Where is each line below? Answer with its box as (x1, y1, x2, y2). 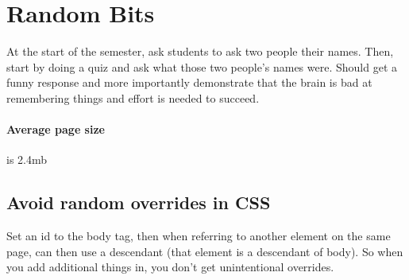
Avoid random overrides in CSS (6, 190, 271, 215)
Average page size (6, 121, 105, 138)
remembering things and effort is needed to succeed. (6, 89, 260, 106)
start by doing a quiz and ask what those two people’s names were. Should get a (6, 58, 397, 75)
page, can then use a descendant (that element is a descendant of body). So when (6, 243, 403, 259)
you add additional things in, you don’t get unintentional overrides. (6, 259, 334, 275)
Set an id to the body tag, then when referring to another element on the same (6, 227, 391, 244)
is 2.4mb (6, 151, 48, 168)
